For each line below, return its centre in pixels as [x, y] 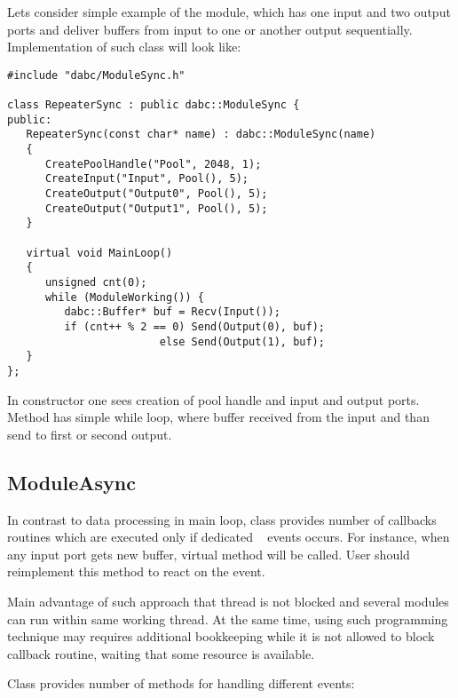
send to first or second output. [90, 434]
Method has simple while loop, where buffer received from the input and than [218, 417]
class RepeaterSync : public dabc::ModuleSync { [154, 105]
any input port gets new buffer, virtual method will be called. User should [209, 554]
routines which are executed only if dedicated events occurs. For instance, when [229, 537]
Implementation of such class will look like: [124, 47]
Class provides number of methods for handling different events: [181, 683]
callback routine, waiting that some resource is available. [161, 653]
